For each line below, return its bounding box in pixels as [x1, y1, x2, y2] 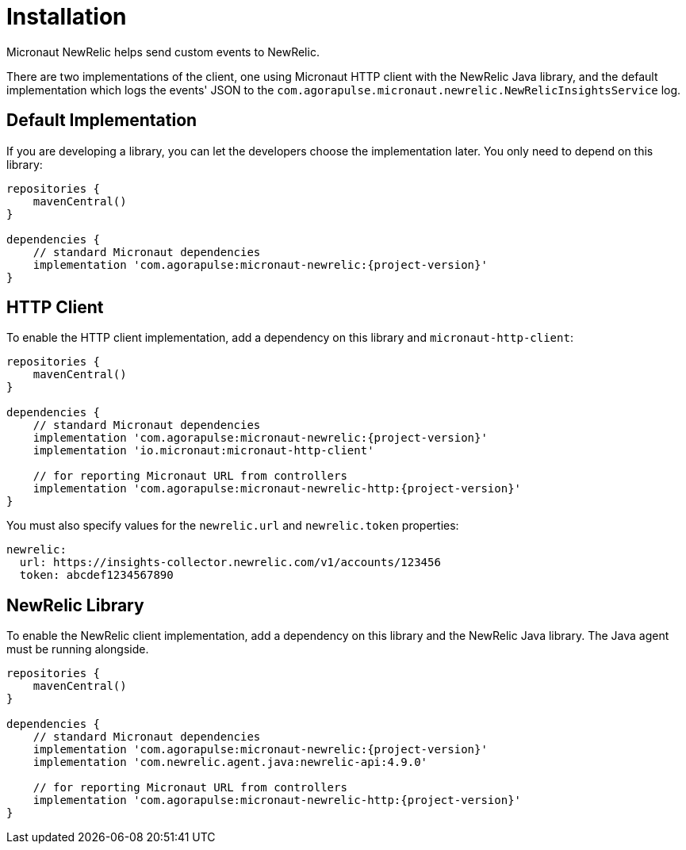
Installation [6, 3, 127, 30]
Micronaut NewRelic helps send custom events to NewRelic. [6, 44, 320, 59]
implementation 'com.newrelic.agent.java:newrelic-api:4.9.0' [33, 756, 428, 769]
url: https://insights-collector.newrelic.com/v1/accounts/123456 [19, 556, 441, 569]
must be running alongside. [6, 642, 149, 657]
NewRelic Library [6, 595, 144, 615]
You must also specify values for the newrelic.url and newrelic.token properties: [6, 519, 459, 533]
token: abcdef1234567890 [19, 569, 174, 582]
